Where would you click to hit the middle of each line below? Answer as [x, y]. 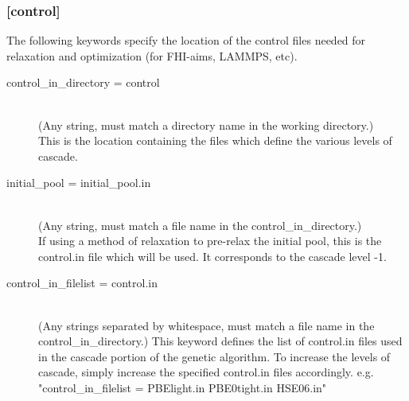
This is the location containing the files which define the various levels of [215, 140]
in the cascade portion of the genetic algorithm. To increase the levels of [214, 356]
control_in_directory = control [83, 82]
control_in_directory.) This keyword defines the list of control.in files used [220, 341]
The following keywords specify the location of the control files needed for [186, 40]
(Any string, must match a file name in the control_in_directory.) [200, 225]
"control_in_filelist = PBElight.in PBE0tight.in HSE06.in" [183, 387]
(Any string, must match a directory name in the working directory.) [206, 125]
